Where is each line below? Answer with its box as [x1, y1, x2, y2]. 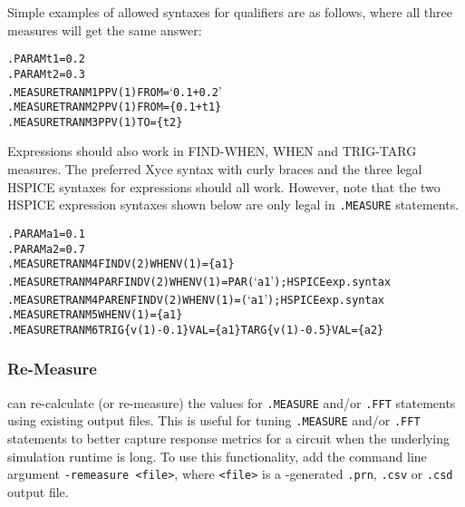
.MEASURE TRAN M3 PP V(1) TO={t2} [7, 115, 183, 129]
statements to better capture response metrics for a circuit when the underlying [7, 429, 450, 448]
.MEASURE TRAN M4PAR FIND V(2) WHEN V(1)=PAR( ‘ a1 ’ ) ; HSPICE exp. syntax [7, 270, 392, 289]
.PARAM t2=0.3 [7, 67, 85, 81]
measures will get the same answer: [7, 20, 202, 39]
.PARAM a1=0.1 [7, 227, 85, 240]
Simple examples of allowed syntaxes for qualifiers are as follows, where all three [7, 3, 453, 21]
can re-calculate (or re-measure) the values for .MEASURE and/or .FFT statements [7, 393, 456, 412]
